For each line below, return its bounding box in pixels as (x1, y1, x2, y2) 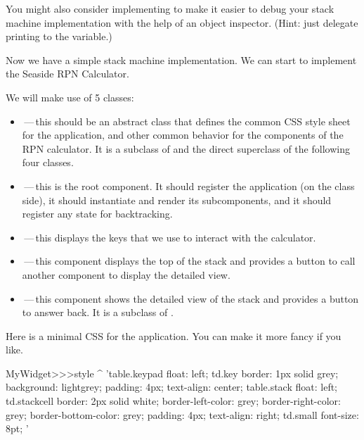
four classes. (22, 155, 74, 170)
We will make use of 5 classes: (6, 89, 134, 104)
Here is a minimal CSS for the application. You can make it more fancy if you (6, 328, 342, 343)
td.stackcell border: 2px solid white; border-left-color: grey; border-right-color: (6, 394, 341, 408)
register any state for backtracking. (22, 206, 173, 221)
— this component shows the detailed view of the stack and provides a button (24, 291, 359, 306)
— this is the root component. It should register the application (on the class (24, 178, 355, 193)
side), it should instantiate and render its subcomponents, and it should (22, 192, 332, 207)
